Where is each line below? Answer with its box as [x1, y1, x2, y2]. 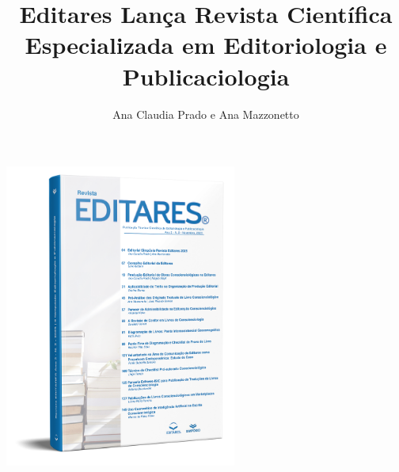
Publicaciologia [122, 59, 290, 92]
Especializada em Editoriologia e [25, 29, 387, 61]
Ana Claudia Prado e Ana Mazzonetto [112, 105, 299, 122]
